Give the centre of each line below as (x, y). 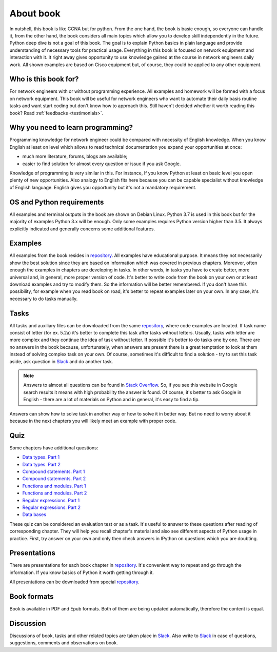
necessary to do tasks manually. (44, 299)
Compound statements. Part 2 (54, 479)
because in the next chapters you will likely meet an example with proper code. (93, 421)
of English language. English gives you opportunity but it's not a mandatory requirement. (103, 187)
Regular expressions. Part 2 (52, 507)
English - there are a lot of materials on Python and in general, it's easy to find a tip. (112, 400)
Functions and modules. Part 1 (54, 486)
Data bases (34, 515)
